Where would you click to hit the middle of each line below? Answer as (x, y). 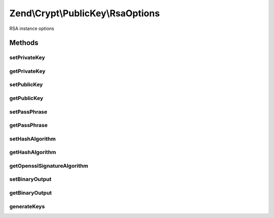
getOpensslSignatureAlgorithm (49, 166)
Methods (24, 43)
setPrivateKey (27, 57)
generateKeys (27, 206)
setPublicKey (26, 85)
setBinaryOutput (30, 179)
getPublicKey (26, 98)
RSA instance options (32, 28)
